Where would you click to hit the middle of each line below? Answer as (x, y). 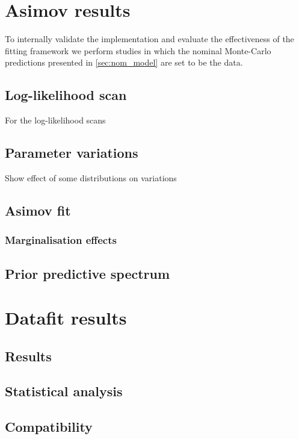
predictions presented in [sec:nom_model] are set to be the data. (124, 62)
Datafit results (66, 318)
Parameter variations (72, 153)
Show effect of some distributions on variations (91, 177)
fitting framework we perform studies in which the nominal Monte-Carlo (138, 50)
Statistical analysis (64, 391)
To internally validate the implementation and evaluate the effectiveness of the (149, 39)
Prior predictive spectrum (88, 273)
